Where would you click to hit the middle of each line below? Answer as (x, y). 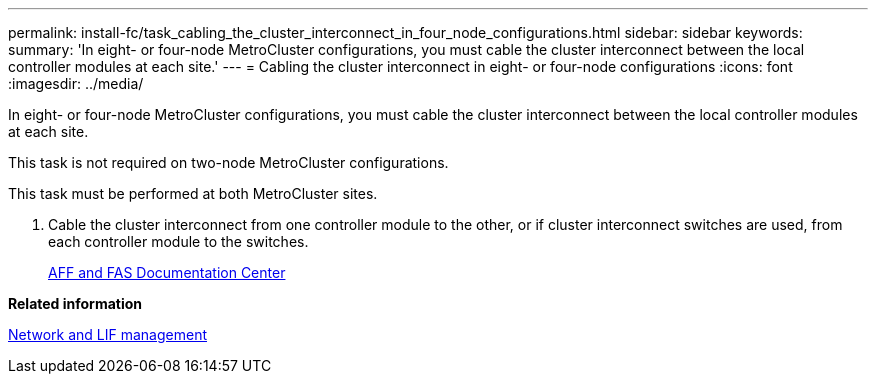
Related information (75, 303)
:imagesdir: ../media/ (76, 83)
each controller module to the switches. (178, 241)
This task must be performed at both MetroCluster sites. (193, 193)
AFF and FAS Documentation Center (167, 272)
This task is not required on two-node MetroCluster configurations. (228, 162)
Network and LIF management (108, 334)
